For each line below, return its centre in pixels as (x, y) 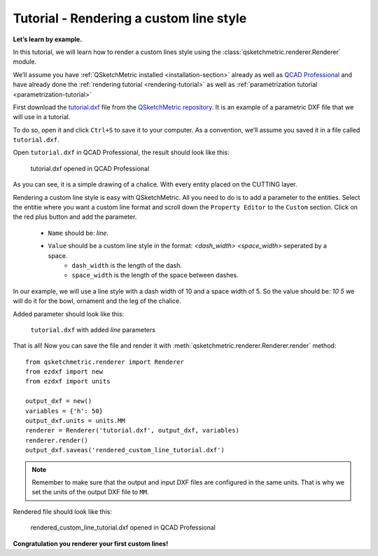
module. (25, 62)
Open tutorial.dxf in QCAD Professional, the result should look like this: (121, 152)
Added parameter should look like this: (69, 314)
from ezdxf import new (64, 372)
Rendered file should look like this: (62, 511)
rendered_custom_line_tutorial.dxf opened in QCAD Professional (123, 528)
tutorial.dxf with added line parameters (93, 330)
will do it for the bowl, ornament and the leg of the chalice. (97, 301)
